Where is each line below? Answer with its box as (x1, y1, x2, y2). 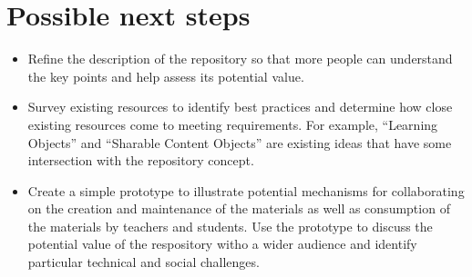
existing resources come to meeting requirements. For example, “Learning (27, 114, 438, 134)
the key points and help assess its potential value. (27, 66, 304, 85)
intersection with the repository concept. (27, 151, 254, 170)
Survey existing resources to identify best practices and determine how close (27, 97, 453, 116)
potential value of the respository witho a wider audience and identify (27, 234, 417, 253)
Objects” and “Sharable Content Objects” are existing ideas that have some (27, 133, 452, 152)
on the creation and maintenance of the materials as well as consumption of (27, 199, 450, 218)
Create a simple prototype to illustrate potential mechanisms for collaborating (27, 181, 465, 200)
